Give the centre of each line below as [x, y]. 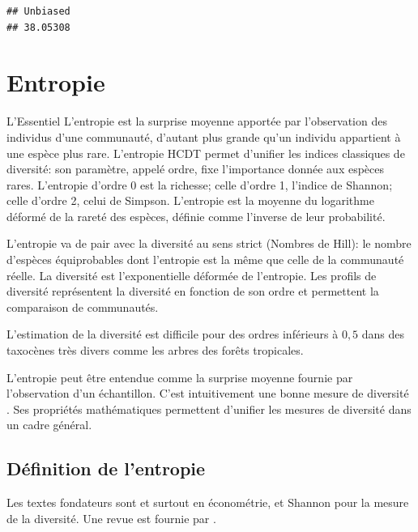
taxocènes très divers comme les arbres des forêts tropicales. [155, 350]
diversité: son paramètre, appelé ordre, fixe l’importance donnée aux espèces [196, 169]
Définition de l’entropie [106, 468]
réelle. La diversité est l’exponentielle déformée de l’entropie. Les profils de [192, 275]
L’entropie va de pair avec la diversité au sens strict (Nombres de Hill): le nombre [209, 243]
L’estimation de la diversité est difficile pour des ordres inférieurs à [173, 334]
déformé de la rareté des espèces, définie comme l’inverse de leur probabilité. [196, 216]
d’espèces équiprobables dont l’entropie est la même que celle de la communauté [205, 260]
